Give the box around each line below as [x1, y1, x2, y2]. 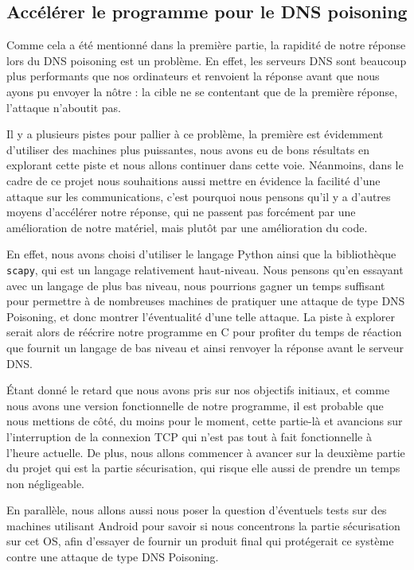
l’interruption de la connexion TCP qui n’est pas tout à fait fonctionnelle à [6, 428, 372, 444]
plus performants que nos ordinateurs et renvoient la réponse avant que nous [6, 68, 380, 84]
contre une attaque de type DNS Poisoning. [6, 549, 219, 565]
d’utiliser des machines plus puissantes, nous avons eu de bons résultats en [6, 141, 369, 157]
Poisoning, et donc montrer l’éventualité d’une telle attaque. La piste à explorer [6, 308, 395, 324]
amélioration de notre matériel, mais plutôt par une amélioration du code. [6, 219, 368, 235]
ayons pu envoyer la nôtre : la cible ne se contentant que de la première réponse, [6, 83, 398, 99]
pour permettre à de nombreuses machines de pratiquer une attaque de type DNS [6, 293, 405, 309]
